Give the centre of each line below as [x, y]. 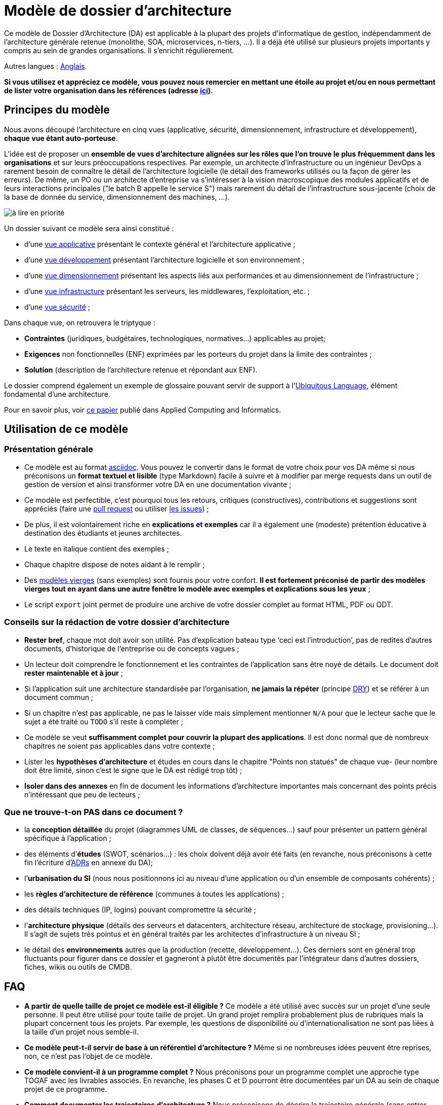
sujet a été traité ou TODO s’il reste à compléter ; [104, 721]
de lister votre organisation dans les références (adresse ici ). [109, 90]
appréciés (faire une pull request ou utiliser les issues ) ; [117, 508]
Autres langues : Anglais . [46, 66]
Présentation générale [49, 449]
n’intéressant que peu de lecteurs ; [82, 794]
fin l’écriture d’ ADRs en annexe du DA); [89, 863]
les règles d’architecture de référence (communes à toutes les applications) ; [154, 894]
